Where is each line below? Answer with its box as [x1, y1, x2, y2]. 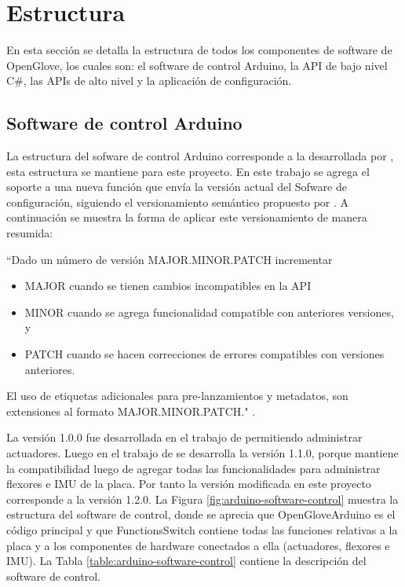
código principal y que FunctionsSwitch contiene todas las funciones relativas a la [6, 521, 398, 537]
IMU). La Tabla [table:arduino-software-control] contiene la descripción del [6, 552, 367, 569]
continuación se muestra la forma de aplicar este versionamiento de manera [6, 209, 367, 226]
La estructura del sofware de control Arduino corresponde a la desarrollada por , [6, 148, 394, 164]
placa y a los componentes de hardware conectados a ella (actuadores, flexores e [6, 537, 390, 553]
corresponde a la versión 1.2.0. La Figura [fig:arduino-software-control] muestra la [6, 490, 399, 507]
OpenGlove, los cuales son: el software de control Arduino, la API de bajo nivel [6, 57, 388, 73]
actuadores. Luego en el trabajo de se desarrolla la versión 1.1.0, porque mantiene [6, 445, 399, 461]
